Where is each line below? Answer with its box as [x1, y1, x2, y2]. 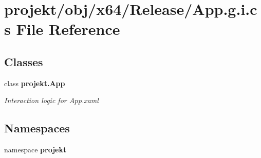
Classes [4, 53, 43, 69]
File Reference [16, 18, 120, 39]
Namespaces [4, 120, 70, 136]
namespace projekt [4, 144, 67, 155]
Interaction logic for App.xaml [4, 95, 99, 106]
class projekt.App [4, 77, 65, 88]
